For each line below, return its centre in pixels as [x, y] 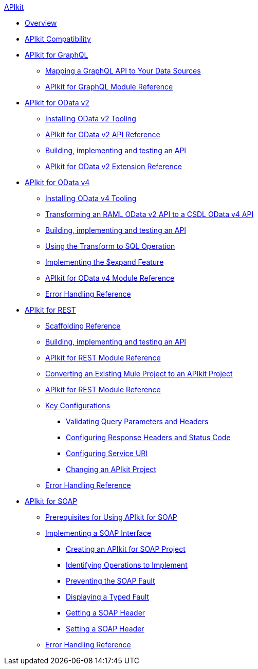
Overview [41, 23]
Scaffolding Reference [83, 326]
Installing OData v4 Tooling [91, 198]
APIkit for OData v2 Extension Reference [114, 166]
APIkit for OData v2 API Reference [103, 134]
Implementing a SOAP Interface [98, 533]
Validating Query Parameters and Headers [137, 421]
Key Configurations [78, 405]
